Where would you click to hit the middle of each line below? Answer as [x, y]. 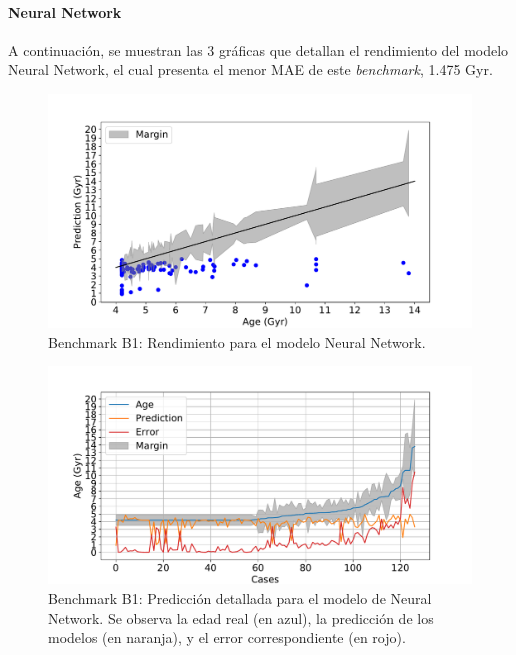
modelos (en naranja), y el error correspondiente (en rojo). [227, 637]
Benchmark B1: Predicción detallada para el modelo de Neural [240, 597]
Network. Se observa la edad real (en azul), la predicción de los [241, 617]
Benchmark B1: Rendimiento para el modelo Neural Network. [237, 341]
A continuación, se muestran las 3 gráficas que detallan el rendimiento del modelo [258, 49]
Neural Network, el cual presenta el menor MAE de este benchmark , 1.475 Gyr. [250, 69]
